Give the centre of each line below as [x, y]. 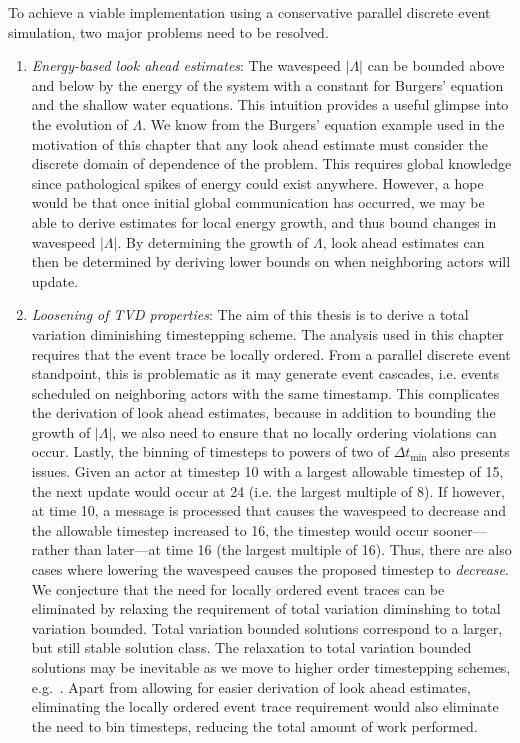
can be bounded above [436, 65]
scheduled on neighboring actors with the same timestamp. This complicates [265, 392]
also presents [471, 451]
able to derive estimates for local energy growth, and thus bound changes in [264, 221]
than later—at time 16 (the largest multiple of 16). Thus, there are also [292, 549]
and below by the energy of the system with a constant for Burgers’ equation [267, 84]
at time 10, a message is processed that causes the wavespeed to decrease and [269, 510]
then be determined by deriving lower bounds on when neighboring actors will [271, 261]
